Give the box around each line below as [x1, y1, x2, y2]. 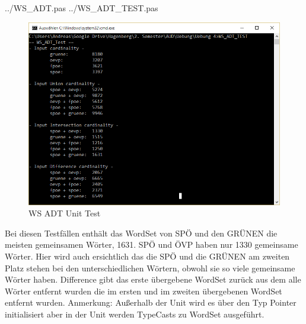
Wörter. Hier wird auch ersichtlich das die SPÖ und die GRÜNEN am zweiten [5, 250, 290, 262]
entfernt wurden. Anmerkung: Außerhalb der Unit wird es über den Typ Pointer [5, 296, 297, 309]
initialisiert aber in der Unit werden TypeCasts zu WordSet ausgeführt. [5, 307, 264, 320]
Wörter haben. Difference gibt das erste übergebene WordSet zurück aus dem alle [5, 273, 301, 286]
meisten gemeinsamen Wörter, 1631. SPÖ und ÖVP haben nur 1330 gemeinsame [5, 238, 298, 251]
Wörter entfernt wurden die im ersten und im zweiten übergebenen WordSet [5, 284, 282, 297]
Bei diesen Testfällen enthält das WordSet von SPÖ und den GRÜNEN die [5, 226, 278, 239]
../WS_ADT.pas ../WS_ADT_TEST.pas [5, 2, 158, 14]
